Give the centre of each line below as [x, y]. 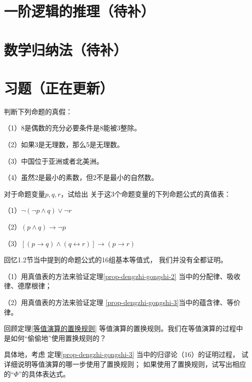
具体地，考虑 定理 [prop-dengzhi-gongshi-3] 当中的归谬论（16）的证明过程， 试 [126, 354]
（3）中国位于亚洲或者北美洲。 [54, 161]
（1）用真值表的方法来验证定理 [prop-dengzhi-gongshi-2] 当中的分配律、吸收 [122, 276]
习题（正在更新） [59, 88]
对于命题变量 [24, 193]
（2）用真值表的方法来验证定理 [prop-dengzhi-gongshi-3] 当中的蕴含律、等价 [122, 302]
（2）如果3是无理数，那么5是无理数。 [64, 144]
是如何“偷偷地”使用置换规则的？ [55, 338]
